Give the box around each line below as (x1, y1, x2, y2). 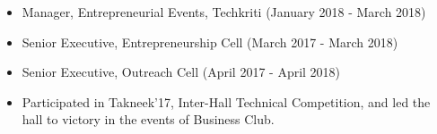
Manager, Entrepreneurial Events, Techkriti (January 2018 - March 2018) (22, 3, 426, 21)
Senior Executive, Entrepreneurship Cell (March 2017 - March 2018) (22, 32, 398, 51)
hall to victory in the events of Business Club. (22, 110, 275, 129)
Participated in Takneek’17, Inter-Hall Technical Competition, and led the (22, 92, 431, 111)
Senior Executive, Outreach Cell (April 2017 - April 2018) (22, 63, 341, 81)
